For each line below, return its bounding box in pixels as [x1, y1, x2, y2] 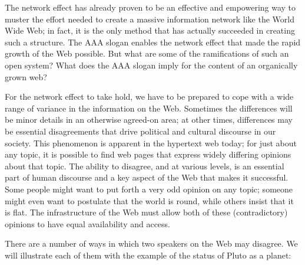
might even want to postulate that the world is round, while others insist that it [5, 194, 294, 207]
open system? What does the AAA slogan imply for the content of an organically [5, 58, 298, 71]
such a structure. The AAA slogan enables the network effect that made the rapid [5, 35, 301, 48]
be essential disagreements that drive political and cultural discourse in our [5, 125, 276, 137]
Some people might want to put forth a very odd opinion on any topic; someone [5, 182, 293, 195]
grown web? [5, 70, 47, 83]
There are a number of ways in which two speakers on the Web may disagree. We [5, 237, 298, 250]
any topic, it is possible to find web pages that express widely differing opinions [5, 148, 291, 161]
